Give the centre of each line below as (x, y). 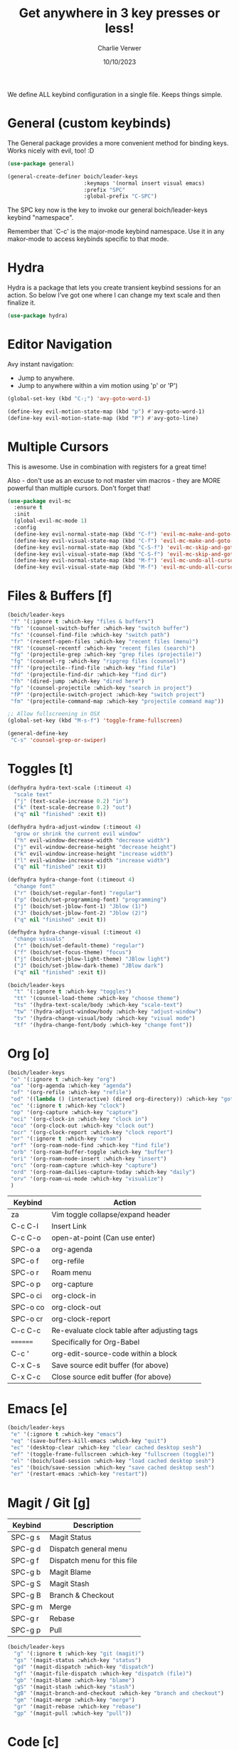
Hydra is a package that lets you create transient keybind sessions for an (114, 287)
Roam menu (71, 1273)
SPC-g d (26, 1549)
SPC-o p (26, 1284)
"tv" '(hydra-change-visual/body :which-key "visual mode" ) (105, 1018)
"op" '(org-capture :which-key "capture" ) (74, 1112)
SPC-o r (25, 1273)
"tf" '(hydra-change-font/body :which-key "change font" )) (103, 1025)
